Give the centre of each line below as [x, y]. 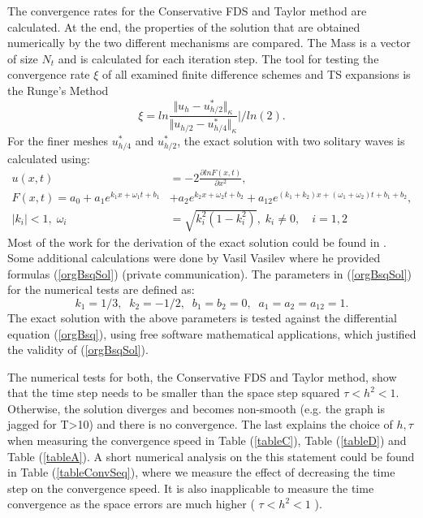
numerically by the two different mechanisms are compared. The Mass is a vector [209, 43]
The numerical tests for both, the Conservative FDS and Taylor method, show [202, 376]
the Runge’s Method [58, 90]
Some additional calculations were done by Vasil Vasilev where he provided [194, 258]
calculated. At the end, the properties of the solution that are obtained [184, 26]
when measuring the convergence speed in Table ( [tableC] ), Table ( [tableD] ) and [207, 440]
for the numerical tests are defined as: [101, 289]
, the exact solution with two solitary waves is [291, 141]
